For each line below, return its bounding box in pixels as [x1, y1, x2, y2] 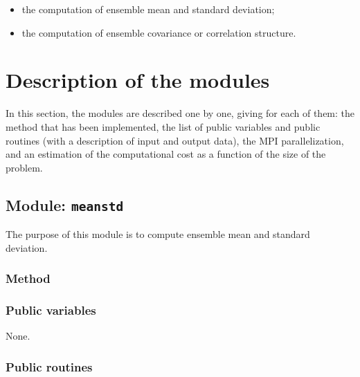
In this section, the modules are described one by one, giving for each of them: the [6, 106, 355, 120]
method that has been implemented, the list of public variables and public [6, 119, 321, 134]
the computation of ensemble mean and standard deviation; [21, 2, 275, 16]
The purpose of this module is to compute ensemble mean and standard [6, 227, 310, 241]
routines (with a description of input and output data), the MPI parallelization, [6, 133, 344, 147]
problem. [6, 160, 43, 174]
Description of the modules [6, 66, 270, 94]
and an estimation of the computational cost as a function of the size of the [6, 147, 326, 161]
